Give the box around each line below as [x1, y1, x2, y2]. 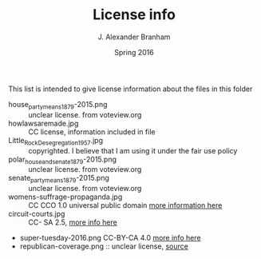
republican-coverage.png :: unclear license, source [19, 241, 189, 251]
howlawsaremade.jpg [8, 118, 79, 128]
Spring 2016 [114, 47, 154, 57]
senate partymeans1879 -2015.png [8, 173, 110, 185]
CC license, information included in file [28, 126, 156, 137]
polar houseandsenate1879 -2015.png [8, 154, 117, 165]
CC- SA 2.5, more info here [28, 217, 117, 227]
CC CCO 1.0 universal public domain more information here [28, 201, 223, 210]
